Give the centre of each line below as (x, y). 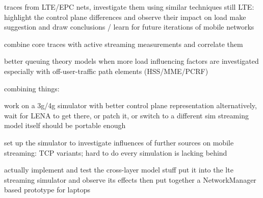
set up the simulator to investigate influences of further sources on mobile (119, 142)
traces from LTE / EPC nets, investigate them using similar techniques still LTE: (129, 7)
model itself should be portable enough (65, 125)
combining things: (32, 88)
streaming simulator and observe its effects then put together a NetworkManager (130, 179)
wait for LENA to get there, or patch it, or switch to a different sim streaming (126, 115)
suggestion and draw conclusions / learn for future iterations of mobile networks (129, 27)
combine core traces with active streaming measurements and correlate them (124, 44)
